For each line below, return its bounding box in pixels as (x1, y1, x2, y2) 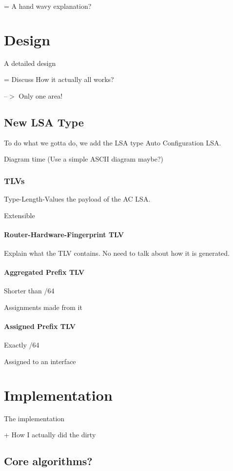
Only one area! (19, 90, 63, 101)
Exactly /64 (4, 340, 39, 350)
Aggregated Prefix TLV (4, 267, 85, 277)
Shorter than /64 (4, 286, 55, 296)
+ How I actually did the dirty (4, 430, 96, 440)
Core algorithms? (4, 453, 93, 469)
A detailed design (4, 58, 56, 68)
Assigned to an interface (4, 356, 76, 367)
